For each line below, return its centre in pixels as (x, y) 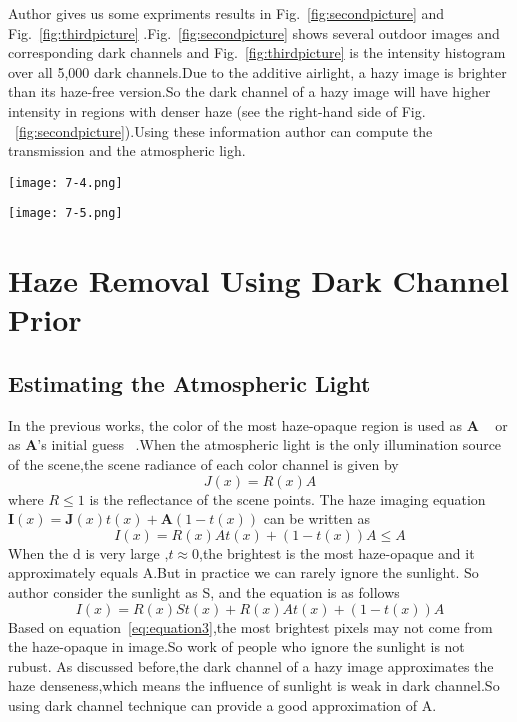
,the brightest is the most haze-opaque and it (337, 552)
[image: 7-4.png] (65, 182)
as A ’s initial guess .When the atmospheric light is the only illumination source (255, 444)
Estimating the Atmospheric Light (189, 383)
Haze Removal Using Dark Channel (258, 280)
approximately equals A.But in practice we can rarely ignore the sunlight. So (243, 572)
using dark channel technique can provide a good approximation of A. (222, 704)
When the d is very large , (88, 552)
